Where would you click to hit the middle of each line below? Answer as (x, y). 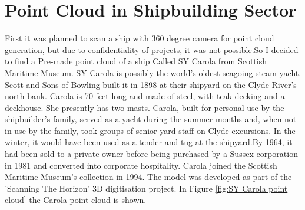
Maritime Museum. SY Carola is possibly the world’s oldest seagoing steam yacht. (153, 72)
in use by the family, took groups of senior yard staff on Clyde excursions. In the (150, 130)
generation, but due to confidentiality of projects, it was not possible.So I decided (152, 49)
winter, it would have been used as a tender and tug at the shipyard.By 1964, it (149, 142)
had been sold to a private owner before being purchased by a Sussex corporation (151, 154)
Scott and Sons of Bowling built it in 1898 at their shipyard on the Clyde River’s (151, 84)
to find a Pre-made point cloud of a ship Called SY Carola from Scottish (136, 61)
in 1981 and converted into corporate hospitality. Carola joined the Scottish (141, 165)
